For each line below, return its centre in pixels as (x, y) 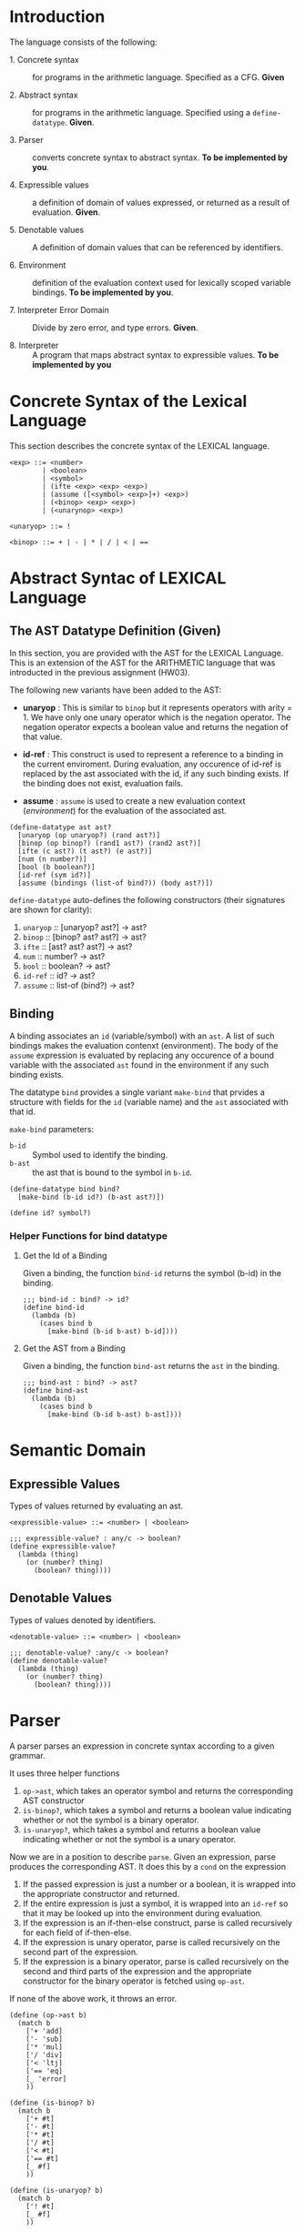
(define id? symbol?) (51, 1212)
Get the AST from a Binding (74, 1348)
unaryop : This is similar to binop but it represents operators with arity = (158, 707)
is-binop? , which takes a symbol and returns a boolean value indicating (157, 1810)
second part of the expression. (80, 1952)
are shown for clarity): (51, 909)
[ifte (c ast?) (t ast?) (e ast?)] (85, 851)
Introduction (57, 17)
